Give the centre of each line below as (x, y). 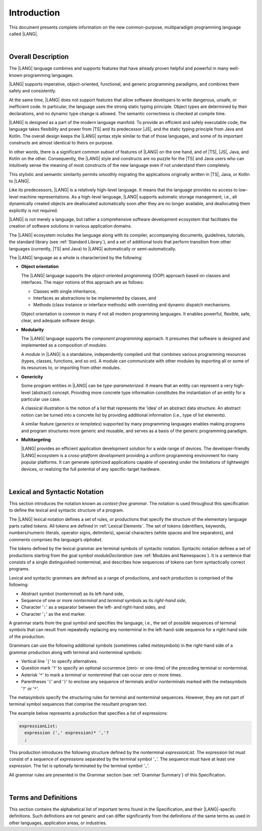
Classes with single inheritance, (65, 291)
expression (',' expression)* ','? (67, 733)
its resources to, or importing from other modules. (71, 368)
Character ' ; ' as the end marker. (53, 614)
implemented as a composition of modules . (64, 345)
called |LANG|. (24, 34)
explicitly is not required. (33, 210)
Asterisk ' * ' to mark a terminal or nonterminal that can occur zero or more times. (101, 675)
